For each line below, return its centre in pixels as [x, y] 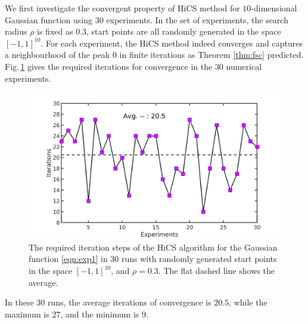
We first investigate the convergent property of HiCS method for [122, 8]
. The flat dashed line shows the [216, 271]
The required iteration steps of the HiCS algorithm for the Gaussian [153, 247]
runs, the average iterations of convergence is [130, 302]
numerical [244, 66]
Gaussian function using [49, 19]
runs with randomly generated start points [199, 259]
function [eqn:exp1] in [68, 259]
